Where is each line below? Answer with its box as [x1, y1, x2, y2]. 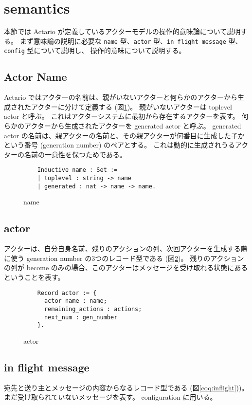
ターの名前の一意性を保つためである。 [4, 149, 126, 159]
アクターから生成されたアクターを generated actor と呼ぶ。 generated [24, 121, 241, 131]
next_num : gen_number [44, 313, 118, 321]
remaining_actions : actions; [44, 305, 142, 313]
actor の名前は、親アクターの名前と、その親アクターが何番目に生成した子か [4, 130, 245, 140]
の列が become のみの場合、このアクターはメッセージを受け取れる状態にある [4, 262, 248, 273]
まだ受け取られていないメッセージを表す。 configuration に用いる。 [4, 392, 217, 402]
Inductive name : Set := [37, 166, 118, 174]
